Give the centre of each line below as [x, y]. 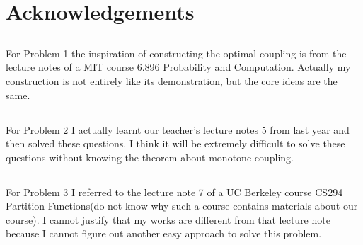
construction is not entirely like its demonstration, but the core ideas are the [172, 80]
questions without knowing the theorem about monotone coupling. [150, 157]
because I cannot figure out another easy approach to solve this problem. [164, 233]
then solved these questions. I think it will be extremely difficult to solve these [175, 143]
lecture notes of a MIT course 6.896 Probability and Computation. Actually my [178, 67]
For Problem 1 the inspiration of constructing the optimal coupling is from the [176, 53]
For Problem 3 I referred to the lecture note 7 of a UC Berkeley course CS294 [174, 192]
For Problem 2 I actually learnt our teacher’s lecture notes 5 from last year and [178, 129]
